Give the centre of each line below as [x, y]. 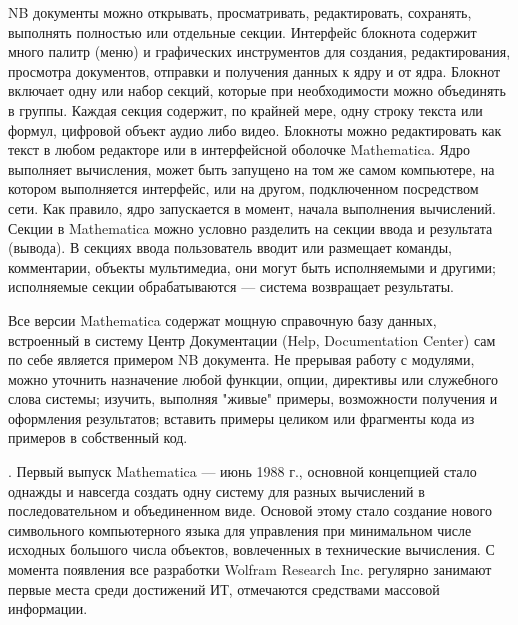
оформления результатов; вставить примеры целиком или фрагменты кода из [241, 417]
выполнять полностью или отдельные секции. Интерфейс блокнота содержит [242, 31]
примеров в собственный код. [98, 437]
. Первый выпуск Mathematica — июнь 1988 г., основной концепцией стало [242, 471]
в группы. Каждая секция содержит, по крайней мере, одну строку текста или [245, 109]
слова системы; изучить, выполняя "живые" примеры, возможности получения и [253, 398]
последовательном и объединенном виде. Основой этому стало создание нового [250, 510]
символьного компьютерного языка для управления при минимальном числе [240, 529]
